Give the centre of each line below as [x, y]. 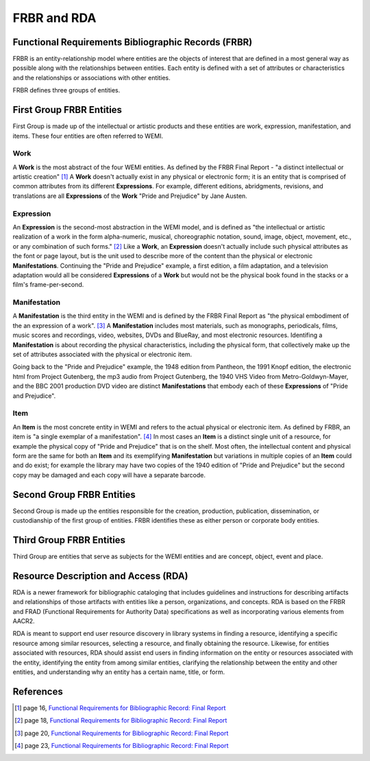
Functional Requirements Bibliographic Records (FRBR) [133, 42]
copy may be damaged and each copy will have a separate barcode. [109, 475]
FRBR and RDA [54, 18]
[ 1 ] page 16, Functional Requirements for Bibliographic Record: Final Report [120, 708]
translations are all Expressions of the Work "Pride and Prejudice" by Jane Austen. [130, 196]
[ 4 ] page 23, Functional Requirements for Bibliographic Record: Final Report [122, 746]
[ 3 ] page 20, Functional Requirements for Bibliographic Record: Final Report [122, 733]
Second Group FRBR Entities [74, 494]
